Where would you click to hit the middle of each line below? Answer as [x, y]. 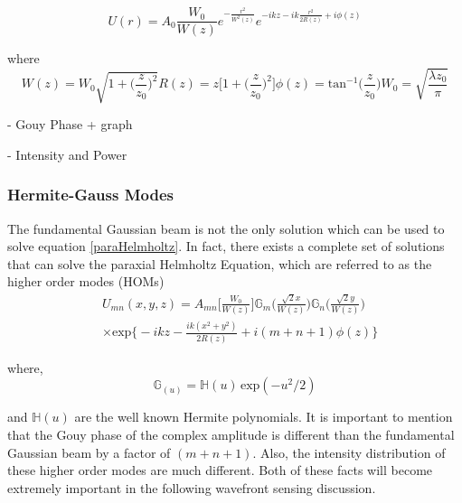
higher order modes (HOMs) [86, 281]
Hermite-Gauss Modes [90, 195]
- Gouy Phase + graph [70, 124]
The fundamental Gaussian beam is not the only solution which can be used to [226, 228]
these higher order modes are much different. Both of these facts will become [220, 470]
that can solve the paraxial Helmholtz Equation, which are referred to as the [220, 263]
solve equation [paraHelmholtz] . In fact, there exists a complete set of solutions [226, 246]
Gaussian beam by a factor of [89, 452]
